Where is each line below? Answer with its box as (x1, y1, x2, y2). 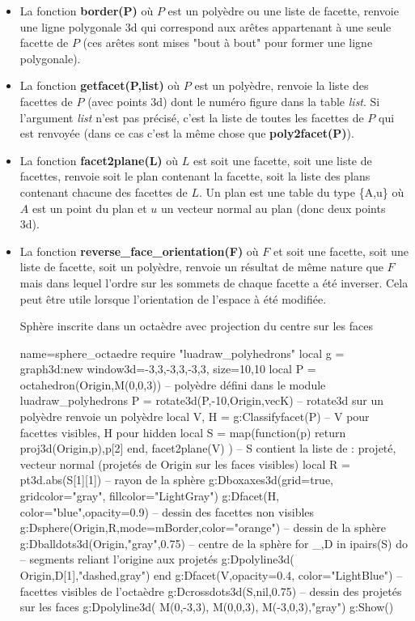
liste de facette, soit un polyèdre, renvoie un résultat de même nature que (19, 258, 383, 275)
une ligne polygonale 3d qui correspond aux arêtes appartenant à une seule (19, 18, 392, 35)
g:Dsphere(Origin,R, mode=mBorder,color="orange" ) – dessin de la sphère (19, 519, 387, 536)
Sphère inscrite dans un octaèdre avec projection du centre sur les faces (19, 317, 373, 334)
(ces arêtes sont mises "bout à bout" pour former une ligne (83, 34, 373, 51)
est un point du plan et (32, 199, 147, 216)
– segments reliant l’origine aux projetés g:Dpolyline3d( (19, 551, 294, 568)
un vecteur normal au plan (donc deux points (160, 199, 386, 216)
